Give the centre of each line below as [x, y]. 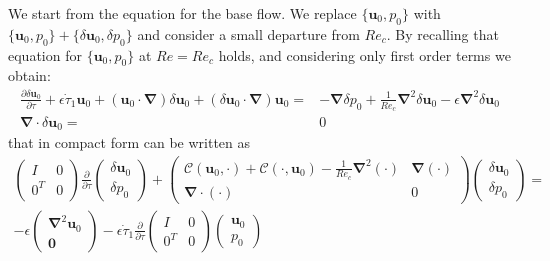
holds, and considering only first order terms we [364, 54]
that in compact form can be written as [129, 142]
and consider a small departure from [248, 33]
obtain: [29, 75]
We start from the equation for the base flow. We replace [182, 13]
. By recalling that [442, 33]
